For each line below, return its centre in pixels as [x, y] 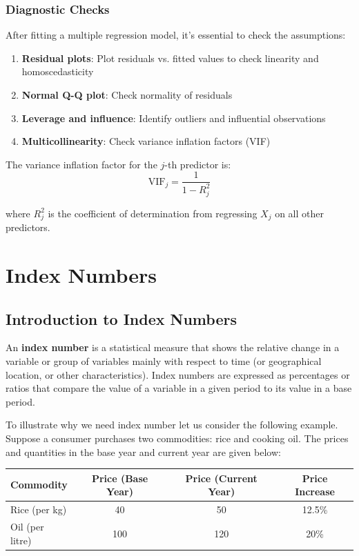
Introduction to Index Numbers [121, 318]
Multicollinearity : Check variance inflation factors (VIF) [146, 141]
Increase [315, 492]
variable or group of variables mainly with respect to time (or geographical [164, 361]
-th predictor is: [198, 164]
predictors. [28, 227]
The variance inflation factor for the [81, 164]
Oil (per [27, 526]
